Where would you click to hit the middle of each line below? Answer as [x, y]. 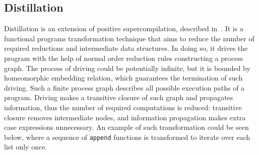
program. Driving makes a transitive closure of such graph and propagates [119, 97]
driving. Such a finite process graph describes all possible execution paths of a [124, 87]
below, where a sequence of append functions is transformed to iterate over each [127, 137]
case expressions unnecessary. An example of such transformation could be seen [126, 127]
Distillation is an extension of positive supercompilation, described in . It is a [124, 28]
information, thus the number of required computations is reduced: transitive [123, 107]
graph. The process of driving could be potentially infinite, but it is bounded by [127, 68]
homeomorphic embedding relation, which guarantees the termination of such [123, 78]
